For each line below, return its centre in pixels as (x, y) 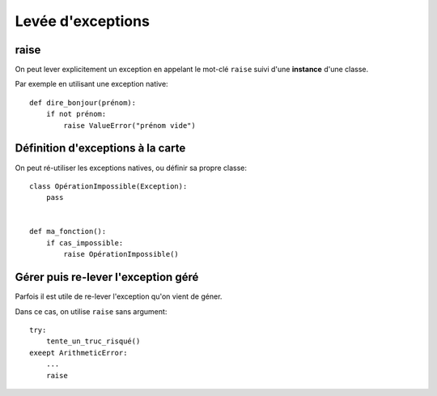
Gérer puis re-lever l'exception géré (107, 277)
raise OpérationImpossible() (121, 254)
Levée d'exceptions (82, 21)
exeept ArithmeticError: (78, 353)
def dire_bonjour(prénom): (83, 102)
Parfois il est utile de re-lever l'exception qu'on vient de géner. (119, 296)
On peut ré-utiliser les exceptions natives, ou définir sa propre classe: (131, 168)
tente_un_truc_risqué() (93, 341)
